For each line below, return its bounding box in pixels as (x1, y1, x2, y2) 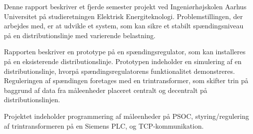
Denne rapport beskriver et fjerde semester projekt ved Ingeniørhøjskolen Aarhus (4, 1, 247, 11)
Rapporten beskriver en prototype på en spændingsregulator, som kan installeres (4, 46, 246, 57)
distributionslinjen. (4, 94, 60, 105)
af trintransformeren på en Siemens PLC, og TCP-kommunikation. (4, 120, 204, 131)
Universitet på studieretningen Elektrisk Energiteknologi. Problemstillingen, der (4, 11, 243, 21)
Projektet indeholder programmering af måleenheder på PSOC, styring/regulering (4, 111, 249, 121)
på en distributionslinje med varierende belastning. (4, 30, 156, 40)
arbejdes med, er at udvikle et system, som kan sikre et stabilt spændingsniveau (4, 21, 244, 31)
